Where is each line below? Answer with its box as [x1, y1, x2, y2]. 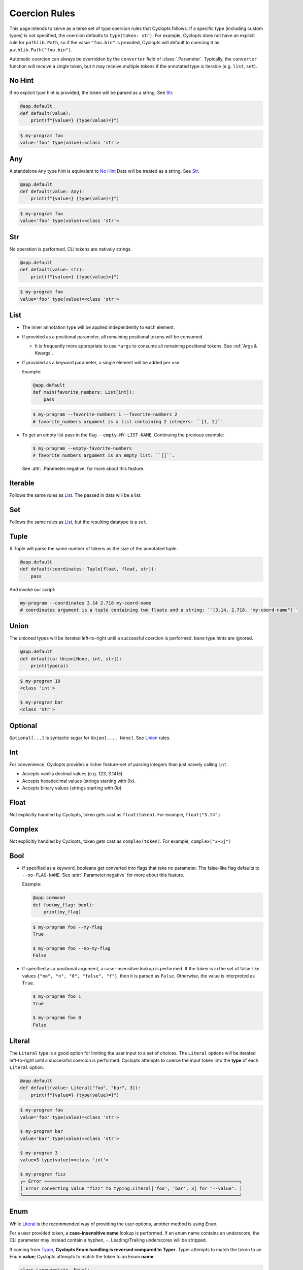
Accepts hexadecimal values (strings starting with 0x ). [22, 778, 136, 784]
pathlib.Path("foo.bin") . [9, 46, 73, 53]
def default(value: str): [20, 267, 85, 273]
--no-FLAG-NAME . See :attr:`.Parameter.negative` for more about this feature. [22, 872, 185, 878]
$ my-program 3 [20, 1150, 58, 1156]
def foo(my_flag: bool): [32, 902, 95, 908]
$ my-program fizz [20, 1171, 66, 1177]
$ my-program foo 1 [32, 994, 81, 999]
